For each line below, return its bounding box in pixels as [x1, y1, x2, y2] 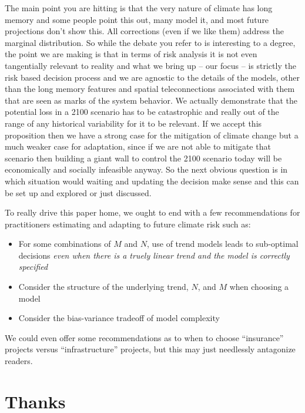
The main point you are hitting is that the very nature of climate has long [5, 2, 273, 14]
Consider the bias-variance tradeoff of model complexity [18, 312, 220, 324]
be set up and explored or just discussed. [5, 186, 152, 199]
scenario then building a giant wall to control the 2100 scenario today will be [5, 151, 282, 164]
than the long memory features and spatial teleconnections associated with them [5, 82, 295, 95]
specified [18, 260, 48, 273]
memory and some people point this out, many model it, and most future [5, 13, 269, 25]
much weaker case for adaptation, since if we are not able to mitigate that [5, 140, 271, 153]
